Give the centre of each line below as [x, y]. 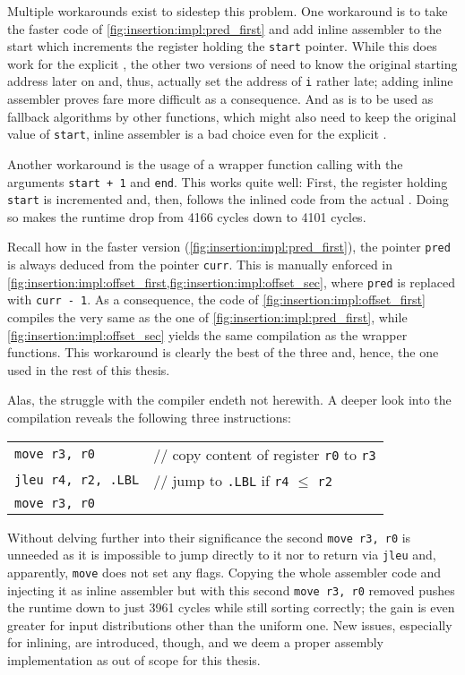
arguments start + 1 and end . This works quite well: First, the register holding [228, 181]
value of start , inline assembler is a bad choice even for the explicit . [197, 134]
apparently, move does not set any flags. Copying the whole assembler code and [224, 572]
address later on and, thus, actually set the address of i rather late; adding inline [230, 81]
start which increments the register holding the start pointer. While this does [222, 46]
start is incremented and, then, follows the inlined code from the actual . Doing [228, 199]
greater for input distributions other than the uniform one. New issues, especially [230, 624]
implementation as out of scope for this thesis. [134, 660]
